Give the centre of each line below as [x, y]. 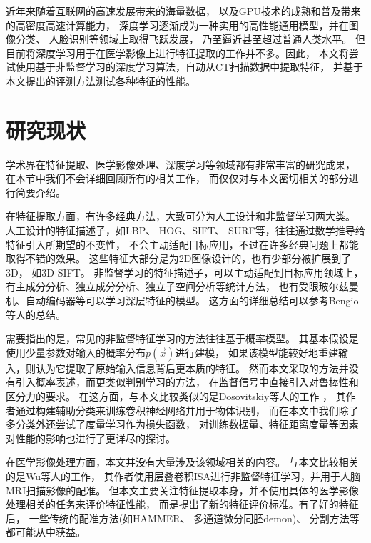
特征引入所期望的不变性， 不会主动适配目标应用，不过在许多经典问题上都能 [182, 244]
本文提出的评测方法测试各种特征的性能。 [101, 80]
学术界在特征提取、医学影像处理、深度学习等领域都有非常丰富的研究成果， [181, 164]
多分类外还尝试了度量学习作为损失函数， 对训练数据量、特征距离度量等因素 [182, 424]
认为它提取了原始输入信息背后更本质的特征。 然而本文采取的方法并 [192, 368]
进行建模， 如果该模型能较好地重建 [256, 352]
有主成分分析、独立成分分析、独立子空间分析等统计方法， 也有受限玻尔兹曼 [182, 286]
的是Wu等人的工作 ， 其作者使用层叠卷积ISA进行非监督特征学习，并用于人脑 [183, 475]
